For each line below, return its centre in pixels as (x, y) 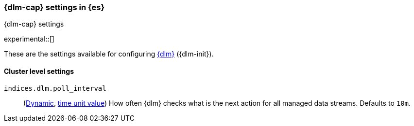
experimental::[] (29, 39)
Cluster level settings (39, 71)
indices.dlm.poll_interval (55, 88)
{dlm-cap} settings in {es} (54, 7)
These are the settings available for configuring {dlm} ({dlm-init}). (109, 54)
